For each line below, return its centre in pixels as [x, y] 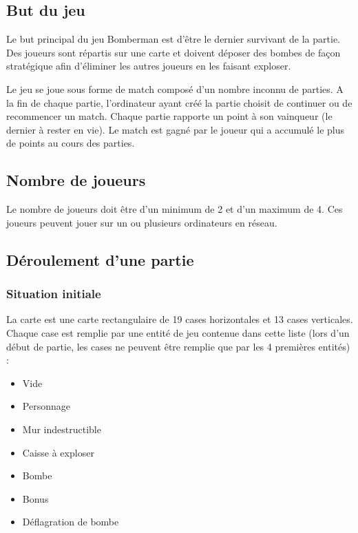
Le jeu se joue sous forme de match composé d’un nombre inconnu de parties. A [175, 88]
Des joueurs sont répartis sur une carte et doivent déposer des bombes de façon [173, 52]
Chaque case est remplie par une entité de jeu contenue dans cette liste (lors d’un [178, 332]
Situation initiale [54, 294]
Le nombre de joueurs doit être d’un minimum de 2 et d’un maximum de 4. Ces [175, 209]
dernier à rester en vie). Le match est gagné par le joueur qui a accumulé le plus [175, 129]
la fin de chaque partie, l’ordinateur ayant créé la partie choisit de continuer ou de [179, 102]
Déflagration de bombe [71, 522]
